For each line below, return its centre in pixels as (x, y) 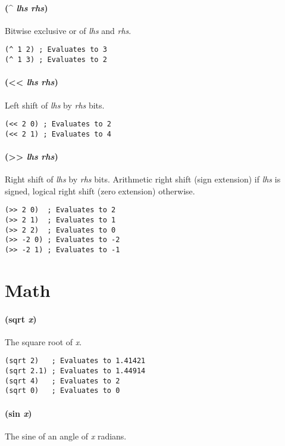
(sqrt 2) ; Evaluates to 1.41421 (75, 361)
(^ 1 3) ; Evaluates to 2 (56, 60)
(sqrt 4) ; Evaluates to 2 (62, 381)
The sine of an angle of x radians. (66, 436)
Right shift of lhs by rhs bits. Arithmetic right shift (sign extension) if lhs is (143, 179)
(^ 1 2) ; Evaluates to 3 (56, 50)
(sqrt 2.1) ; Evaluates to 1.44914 (75, 371)
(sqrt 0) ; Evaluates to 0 (62, 391)
